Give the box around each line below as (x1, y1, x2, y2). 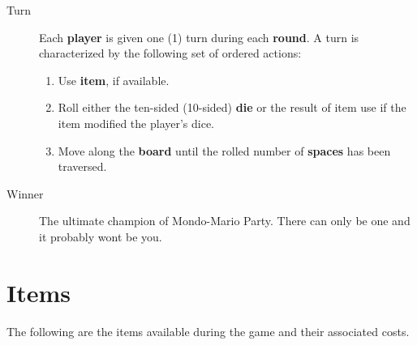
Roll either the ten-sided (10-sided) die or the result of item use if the (58, 99, 406, 116)
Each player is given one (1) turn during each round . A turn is (39, 28, 359, 45)
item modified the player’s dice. (58, 114, 215, 131)
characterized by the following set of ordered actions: (39, 45, 302, 62)
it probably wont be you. (39, 228, 162, 245)
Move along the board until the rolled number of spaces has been (58, 142, 391, 159)
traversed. (58, 158, 107, 175)
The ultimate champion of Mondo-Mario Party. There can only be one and (39, 212, 411, 229)
